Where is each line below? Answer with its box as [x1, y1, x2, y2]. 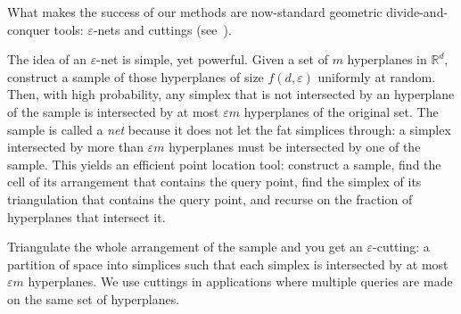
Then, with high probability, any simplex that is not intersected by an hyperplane [7, 85, 455, 103]
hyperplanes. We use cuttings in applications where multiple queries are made [28, 272, 453, 291]
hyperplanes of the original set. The [243, 102, 439, 120]
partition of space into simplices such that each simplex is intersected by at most [7, 254, 449, 273]
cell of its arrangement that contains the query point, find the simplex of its [7, 172, 422, 191]
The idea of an [7, 50, 87, 69]
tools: [54, 20, 84, 38]
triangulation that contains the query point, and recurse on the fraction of [7, 189, 413, 208]
